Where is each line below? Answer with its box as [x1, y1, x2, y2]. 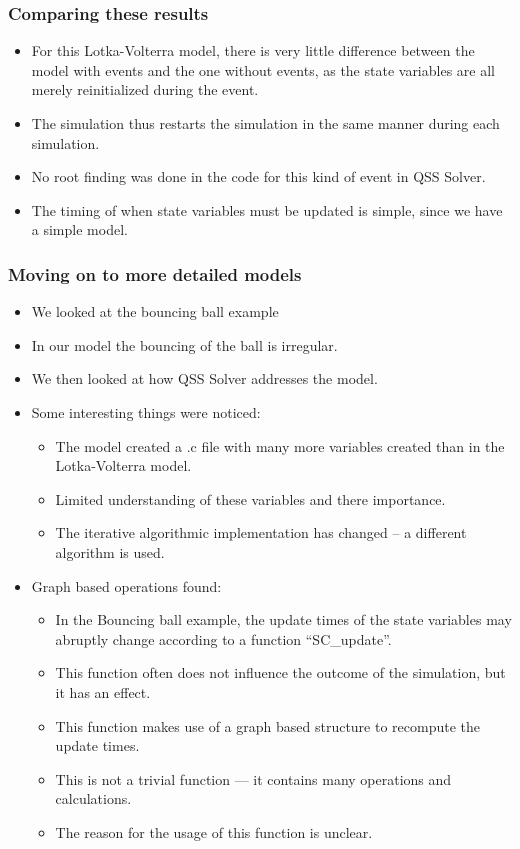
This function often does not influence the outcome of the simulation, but [55, 662, 506, 683]
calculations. [55, 788, 132, 809]
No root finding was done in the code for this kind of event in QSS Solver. [31, 166, 486, 187]
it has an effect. [55, 681, 151, 702]
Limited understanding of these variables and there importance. [55, 488, 446, 509]
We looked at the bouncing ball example [31, 301, 279, 322]
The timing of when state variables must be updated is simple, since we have [31, 199, 503, 220]
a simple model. [31, 219, 128, 240]
